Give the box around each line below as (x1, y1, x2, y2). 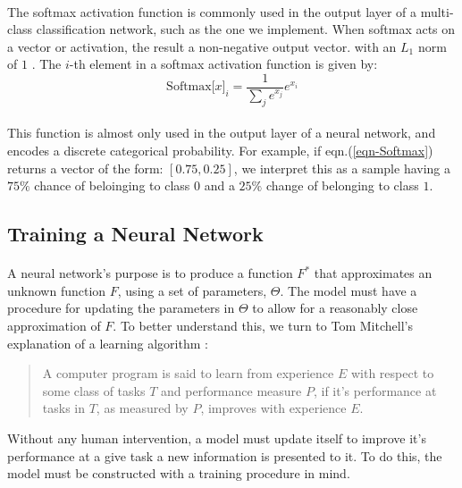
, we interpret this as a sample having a (233, 158, 450, 177)
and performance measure (160, 381, 302, 400)
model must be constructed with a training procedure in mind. (7, 464, 350, 483)
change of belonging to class (265, 176, 419, 195)
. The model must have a (280, 281, 417, 299)
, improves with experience (200, 399, 347, 417)
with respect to (350, 364, 434, 383)
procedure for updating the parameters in (7, 299, 235, 317)
